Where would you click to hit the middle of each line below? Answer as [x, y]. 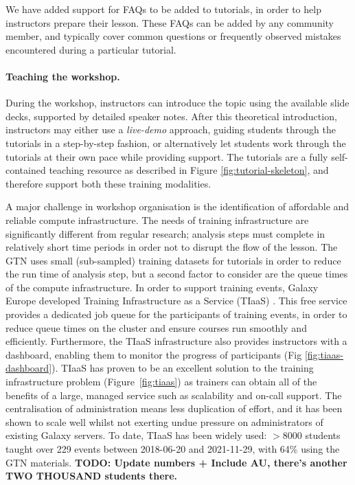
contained [26, 170]
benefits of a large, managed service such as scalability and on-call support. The [174, 395]
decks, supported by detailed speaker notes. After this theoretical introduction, [171, 116]
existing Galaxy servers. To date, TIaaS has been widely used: [136, 435]
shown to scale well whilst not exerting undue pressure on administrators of [164, 421]
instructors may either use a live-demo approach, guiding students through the [171, 129]
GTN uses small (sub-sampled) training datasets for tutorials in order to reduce [173, 260]
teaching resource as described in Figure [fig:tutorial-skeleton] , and [189, 170]
